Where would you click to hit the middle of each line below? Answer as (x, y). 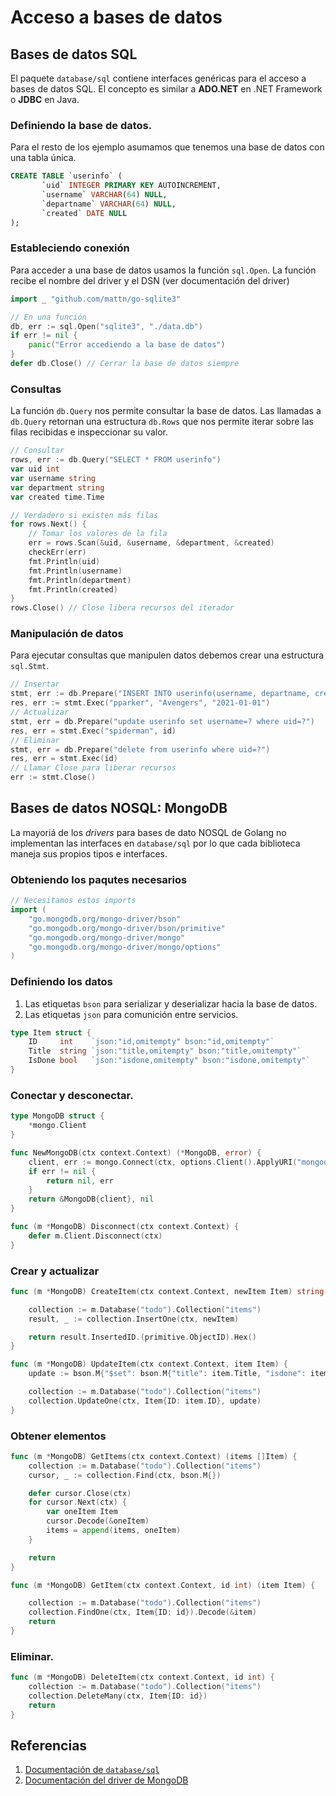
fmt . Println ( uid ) (64, 561)
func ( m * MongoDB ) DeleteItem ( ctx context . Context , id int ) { (142, 1677)
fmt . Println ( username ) (75, 571)
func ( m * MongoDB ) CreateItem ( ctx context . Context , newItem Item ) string (167, 1291)
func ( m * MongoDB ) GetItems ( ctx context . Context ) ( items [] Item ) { (154, 1456)
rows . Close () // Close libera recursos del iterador (122, 608)
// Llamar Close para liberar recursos (93, 768)
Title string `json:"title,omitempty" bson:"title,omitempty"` (165, 1051)
